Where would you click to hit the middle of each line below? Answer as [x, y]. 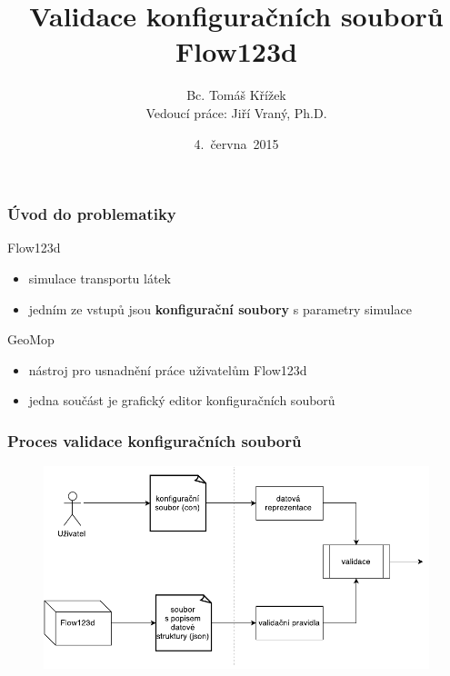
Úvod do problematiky [92, 214]
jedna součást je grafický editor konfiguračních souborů [182, 400]
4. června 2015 [236, 143]
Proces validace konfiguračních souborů [155, 440]
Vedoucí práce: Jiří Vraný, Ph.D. [236, 112]
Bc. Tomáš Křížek [236, 95]
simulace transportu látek [100, 278]
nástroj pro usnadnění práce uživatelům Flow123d [168, 369]
